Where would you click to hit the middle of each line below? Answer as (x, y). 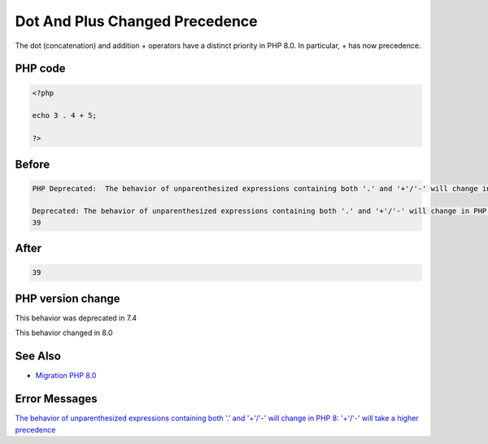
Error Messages (56, 399)
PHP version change (68, 298)
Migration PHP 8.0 (66, 376)
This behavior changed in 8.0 (64, 333)
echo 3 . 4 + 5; (65, 115)
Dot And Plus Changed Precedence (136, 21)
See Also (38, 357)
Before (33, 164)
